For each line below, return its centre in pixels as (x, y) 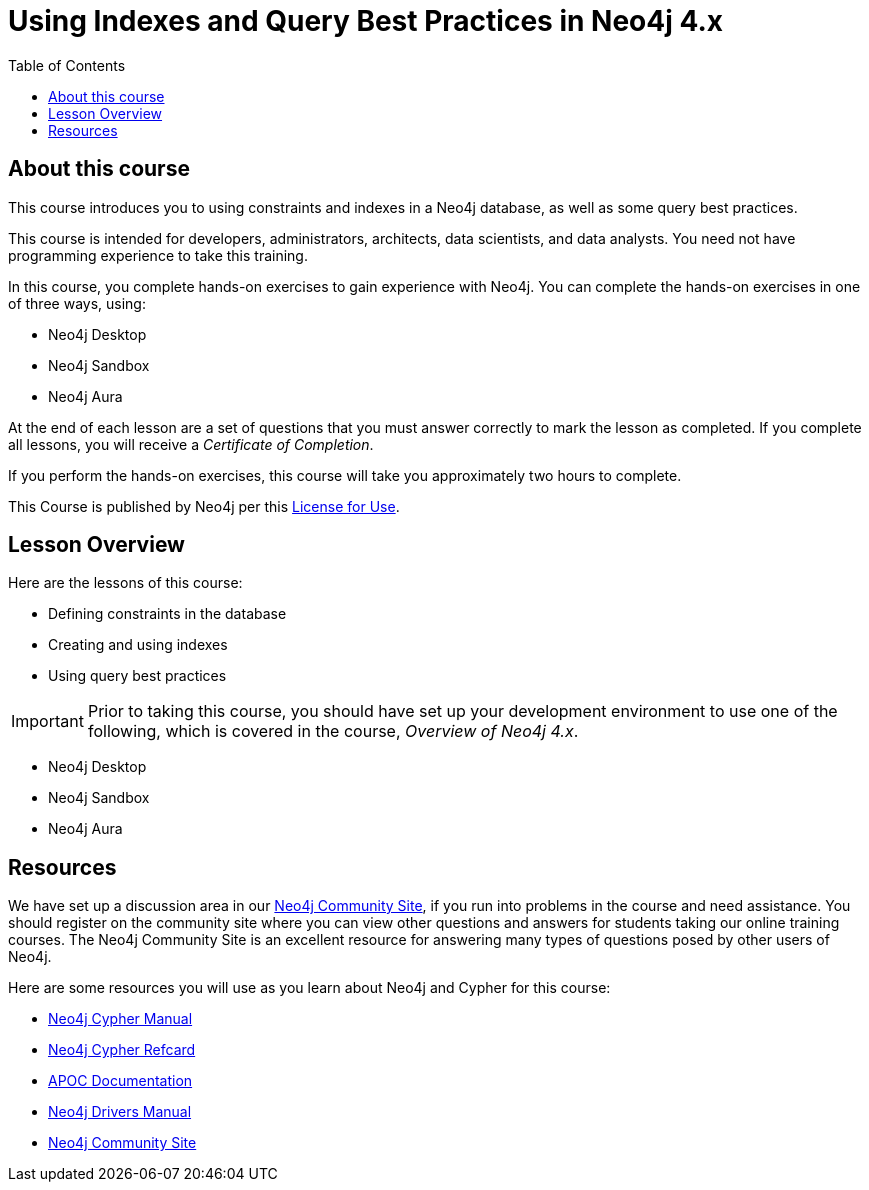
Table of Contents (67, 65)
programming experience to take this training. (158, 255)
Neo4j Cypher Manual (120, 1019)
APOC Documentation (120, 1081)
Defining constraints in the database (167, 614)
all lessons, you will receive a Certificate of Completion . (191, 444)
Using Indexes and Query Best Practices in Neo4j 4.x (365, 21)
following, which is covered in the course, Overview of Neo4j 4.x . (333, 731)
